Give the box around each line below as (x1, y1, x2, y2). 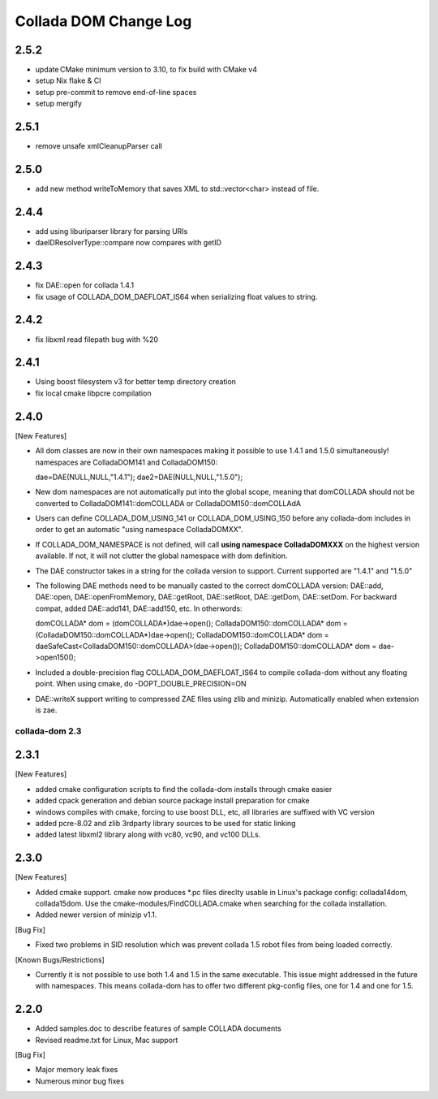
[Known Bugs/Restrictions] (15, 954, 105, 964)
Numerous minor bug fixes (35, 1076, 125, 1086)
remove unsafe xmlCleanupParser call (35, 141, 162, 151)
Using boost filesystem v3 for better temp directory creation (35, 377, 237, 387)
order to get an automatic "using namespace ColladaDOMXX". (35, 525, 243, 534)
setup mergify (35, 98, 83, 109)
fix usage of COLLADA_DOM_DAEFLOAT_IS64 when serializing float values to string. (35, 292, 318, 301)
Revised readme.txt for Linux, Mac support (35, 1035, 178, 1045)
